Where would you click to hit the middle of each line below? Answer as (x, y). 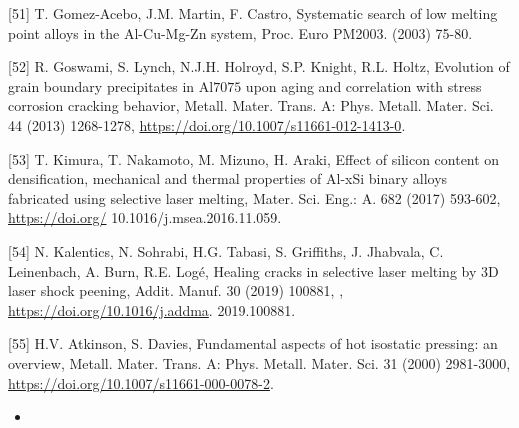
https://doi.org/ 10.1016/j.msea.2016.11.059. (145, 217)
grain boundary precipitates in (101, 85)
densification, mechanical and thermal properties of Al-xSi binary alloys (228, 178)
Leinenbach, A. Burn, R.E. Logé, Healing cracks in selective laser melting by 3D (253, 270)
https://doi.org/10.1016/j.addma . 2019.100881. (152, 309)
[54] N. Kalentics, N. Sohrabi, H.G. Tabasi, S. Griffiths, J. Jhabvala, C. (226, 250)
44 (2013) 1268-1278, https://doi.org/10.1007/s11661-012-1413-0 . (207, 124)
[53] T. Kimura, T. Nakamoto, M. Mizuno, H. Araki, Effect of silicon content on (254, 158)
